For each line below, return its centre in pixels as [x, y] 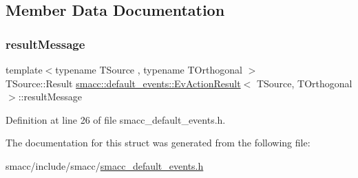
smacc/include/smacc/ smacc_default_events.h [105, 165]
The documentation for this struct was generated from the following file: [158, 143]
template [24, 69]
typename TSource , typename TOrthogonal [149, 69]
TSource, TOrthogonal [304, 83]
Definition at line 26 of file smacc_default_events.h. [116, 119]
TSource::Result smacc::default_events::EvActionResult [123, 83]
